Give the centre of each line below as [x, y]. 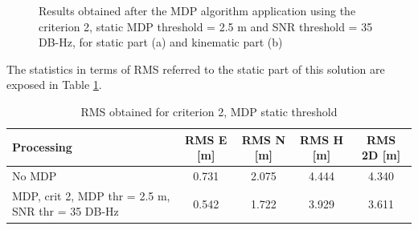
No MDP [35, 176]
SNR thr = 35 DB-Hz [66, 211]
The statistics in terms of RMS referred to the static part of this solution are [196, 69]
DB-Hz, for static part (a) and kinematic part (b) [161, 42]
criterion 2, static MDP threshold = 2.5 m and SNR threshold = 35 [206, 26]
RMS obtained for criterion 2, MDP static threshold [209, 111]
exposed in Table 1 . [54, 85]
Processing [42, 147]
